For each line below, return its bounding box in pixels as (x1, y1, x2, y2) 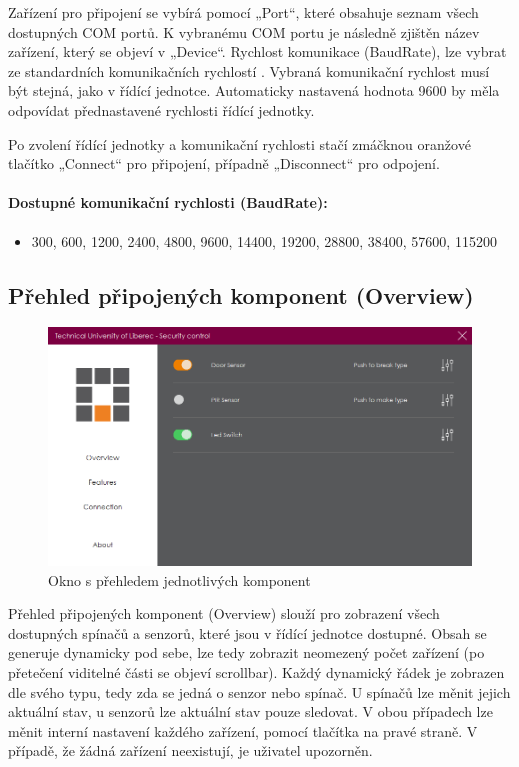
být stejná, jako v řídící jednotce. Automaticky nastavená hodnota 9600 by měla (8, 80, 500, 101)
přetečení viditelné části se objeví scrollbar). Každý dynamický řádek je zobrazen (8, 662, 505, 683)
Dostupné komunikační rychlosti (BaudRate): (8, 192, 328, 213)
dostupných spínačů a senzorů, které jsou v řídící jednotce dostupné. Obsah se (8, 622, 487, 643)
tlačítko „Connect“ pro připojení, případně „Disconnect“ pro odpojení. (8, 153, 440, 174)
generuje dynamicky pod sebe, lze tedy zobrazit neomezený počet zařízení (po (8, 642, 485, 663)
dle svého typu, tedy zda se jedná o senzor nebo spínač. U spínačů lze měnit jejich (8, 681, 511, 702)
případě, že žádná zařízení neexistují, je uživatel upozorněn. (8, 740, 373, 761)
